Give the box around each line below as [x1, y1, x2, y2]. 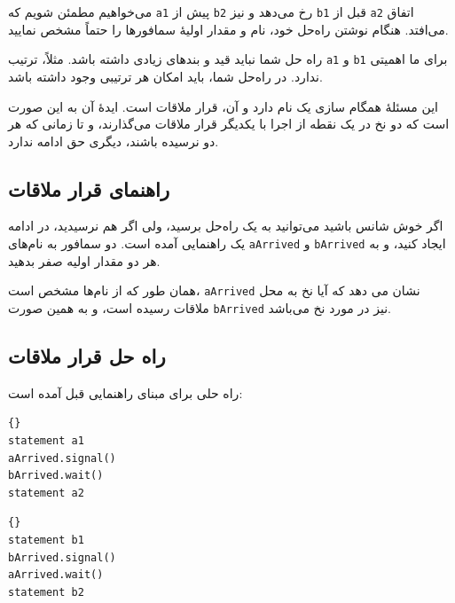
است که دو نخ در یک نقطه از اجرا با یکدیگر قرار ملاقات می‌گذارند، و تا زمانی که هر [8, 114, 450, 133]
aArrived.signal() [8, 451, 116, 465]
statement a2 [8, 486, 84, 499]
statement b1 [8, 534, 84, 546]
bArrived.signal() [8, 551, 116, 564]
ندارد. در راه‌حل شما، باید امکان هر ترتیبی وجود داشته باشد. [8, 67, 323, 85]
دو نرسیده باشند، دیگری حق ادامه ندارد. [8, 131, 219, 150]
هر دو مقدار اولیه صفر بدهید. [8, 251, 161, 270]
